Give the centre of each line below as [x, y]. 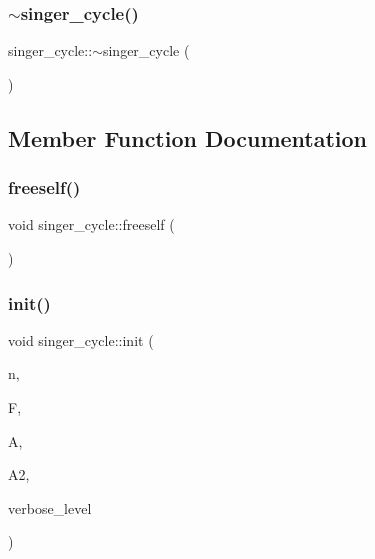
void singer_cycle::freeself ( [91, 224]
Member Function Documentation [188, 137]
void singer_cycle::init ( [81, 339]
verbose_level [50, 507]
